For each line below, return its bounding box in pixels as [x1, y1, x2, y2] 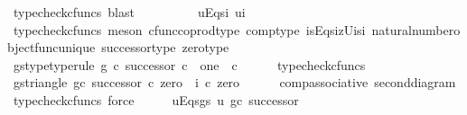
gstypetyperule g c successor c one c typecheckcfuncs [13, 55, 366, 74]
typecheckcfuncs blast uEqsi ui [13, 3, 246, 21]
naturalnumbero [371, 20, 461, 39]
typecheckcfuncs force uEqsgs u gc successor [13, 90, 299, 109]
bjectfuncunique [7, 38, 96, 57]
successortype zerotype [101, 38, 229, 57]
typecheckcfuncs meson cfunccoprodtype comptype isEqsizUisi [13, 20, 366, 39]
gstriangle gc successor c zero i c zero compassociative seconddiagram [13, 73, 456, 92]
